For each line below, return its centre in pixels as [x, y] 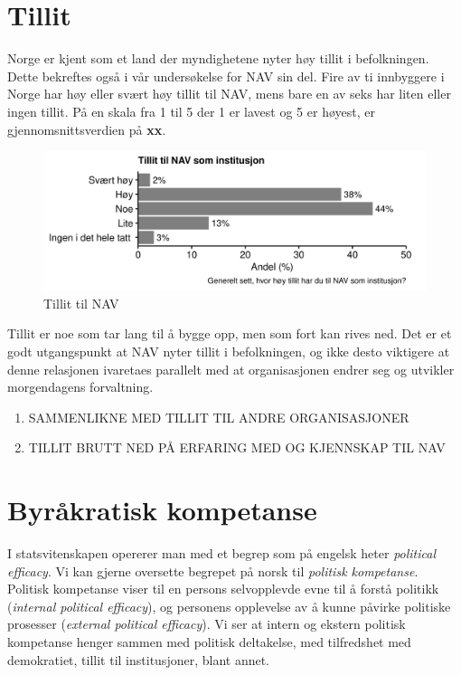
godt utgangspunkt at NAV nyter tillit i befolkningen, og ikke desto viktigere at [229, 351]
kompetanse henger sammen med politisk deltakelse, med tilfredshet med [209, 641]
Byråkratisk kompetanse [162, 510]
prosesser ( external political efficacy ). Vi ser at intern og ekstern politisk [207, 624]
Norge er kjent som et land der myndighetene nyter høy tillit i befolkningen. [218, 58]
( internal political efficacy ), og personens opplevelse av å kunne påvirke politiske [229, 606]
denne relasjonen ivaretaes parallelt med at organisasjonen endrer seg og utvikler [231, 369]
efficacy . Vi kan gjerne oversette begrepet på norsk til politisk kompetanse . [213, 570]
